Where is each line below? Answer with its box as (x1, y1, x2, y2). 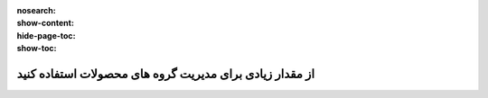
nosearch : (16, 5, 56, 15)
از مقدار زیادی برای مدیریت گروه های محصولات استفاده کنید (16, 66, 315, 81)
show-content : (16, 18, 74, 29)
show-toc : (16, 43, 57, 54)
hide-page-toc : (16, 30, 76, 40)
